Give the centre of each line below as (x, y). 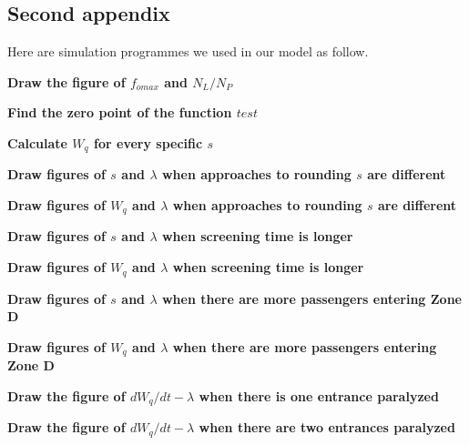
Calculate (37, 142)
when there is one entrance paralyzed (319, 395)
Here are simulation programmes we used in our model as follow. (188, 51)
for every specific (148, 142)
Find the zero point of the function (120, 112)
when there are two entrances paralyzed (327, 427)
